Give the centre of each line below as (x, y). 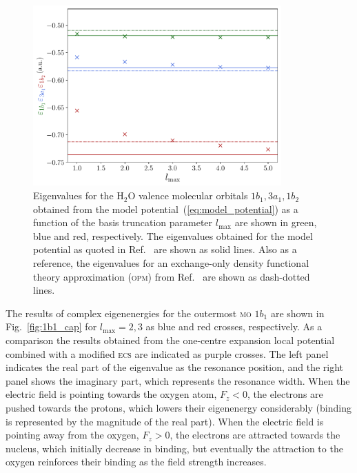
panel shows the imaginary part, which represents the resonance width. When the (178, 380)
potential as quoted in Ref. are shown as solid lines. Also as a (165, 249)
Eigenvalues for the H (79, 195)
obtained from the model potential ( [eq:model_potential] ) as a (166, 209)
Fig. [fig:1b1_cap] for (51, 326)
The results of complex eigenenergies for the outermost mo (129, 313)
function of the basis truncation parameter (123, 222)
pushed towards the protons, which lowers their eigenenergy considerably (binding (178, 407)
